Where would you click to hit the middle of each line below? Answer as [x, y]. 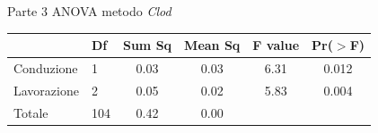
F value [276, 45]
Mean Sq [212, 45]
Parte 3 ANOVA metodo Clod [89, 11]
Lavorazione [46, 90]
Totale [31, 112]
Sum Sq [147, 45]
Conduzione [46, 67]
